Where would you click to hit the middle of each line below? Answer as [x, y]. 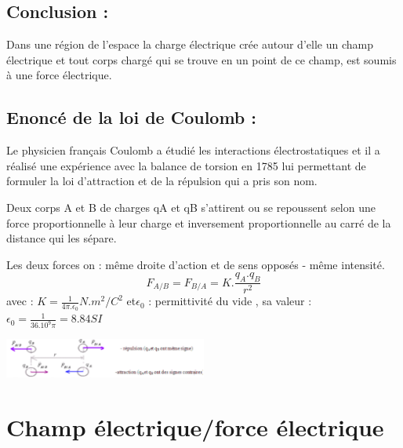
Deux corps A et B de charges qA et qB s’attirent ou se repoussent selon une [191, 207]
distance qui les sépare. [62, 238]
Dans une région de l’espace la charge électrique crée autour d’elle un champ [190, 44]
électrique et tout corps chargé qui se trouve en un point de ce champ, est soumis [201, 59]
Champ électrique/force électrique [195, 427]
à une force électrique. [59, 75]
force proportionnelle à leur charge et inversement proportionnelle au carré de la [199, 222]
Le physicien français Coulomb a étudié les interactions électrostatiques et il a [193, 150]
